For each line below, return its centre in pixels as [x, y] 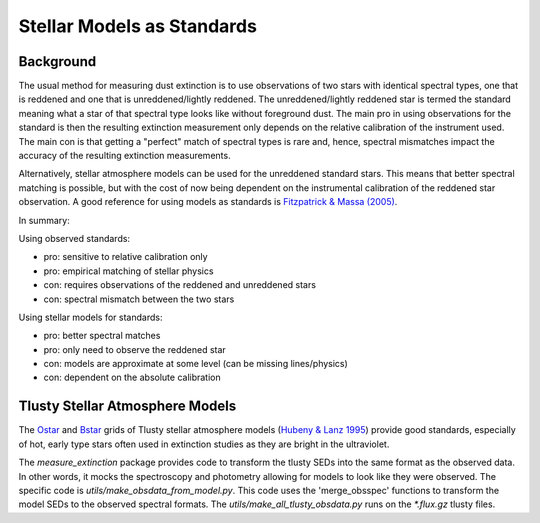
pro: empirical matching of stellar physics [128, 271]
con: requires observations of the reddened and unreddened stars [180, 285]
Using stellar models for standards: [90, 317]
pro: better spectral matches [102, 336]
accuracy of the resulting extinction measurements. [124, 156]
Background [57, 61]
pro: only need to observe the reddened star [135, 349]
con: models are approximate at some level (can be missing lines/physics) [196, 364]
